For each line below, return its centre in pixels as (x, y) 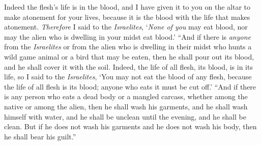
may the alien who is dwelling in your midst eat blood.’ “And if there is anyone (127, 36)
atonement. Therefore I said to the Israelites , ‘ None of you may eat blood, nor (126, 27)
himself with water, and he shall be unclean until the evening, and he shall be (125, 116)
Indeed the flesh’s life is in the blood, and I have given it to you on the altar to (127, 7)
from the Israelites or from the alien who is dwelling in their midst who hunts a (128, 47)
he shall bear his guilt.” (40, 136)
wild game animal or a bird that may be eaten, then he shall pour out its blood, (129, 56)
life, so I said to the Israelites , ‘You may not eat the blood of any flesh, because (128, 77)
